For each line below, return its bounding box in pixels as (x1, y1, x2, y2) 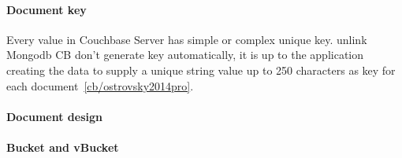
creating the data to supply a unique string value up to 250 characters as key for (6, 61, 396, 78)
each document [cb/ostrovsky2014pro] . (6, 77, 194, 94)
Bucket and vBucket (6, 138, 119, 155)
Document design (6, 108, 102, 124)
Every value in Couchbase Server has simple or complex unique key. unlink (6, 31, 367, 47)
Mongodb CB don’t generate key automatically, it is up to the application (6, 46, 364, 63)
